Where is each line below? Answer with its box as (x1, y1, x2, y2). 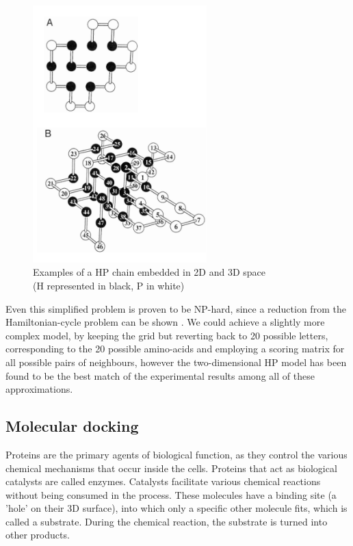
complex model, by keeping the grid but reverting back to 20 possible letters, (5, 328, 328, 342)
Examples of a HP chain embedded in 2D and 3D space (33, 265, 266, 279)
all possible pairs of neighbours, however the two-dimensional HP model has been (5, 354, 347, 369)
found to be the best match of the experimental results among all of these (5, 368, 315, 382)
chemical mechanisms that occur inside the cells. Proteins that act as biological (5, 460, 337, 475)
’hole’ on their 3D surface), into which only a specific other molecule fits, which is (5, 501, 348, 515)
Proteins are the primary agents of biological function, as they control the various (5, 447, 348, 461)
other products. (5, 528, 70, 542)
